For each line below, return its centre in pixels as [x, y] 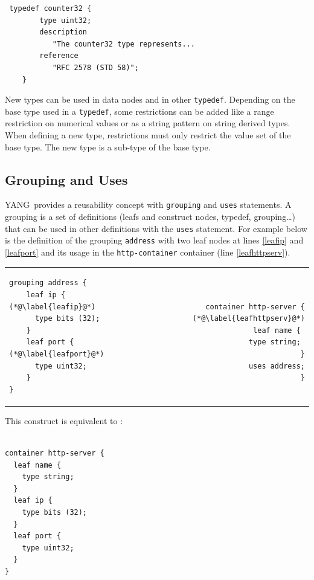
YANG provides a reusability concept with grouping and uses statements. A [148, 205]
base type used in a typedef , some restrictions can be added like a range [139, 111]
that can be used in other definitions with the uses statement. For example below [156, 228]
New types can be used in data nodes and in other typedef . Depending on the [150, 99]
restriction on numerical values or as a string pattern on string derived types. [148, 123]
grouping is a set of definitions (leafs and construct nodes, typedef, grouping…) [150, 217]
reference [59, 56]
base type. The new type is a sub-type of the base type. [108, 147]
